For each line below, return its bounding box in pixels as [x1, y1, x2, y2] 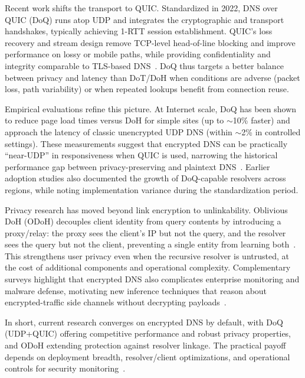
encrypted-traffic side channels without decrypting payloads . [5, 296, 227, 308]
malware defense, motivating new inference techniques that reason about [5, 284, 267, 296]
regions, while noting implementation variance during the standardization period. [5, 183, 299, 195]
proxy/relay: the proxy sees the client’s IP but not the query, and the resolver [5, 226, 286, 239]
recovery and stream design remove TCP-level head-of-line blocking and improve [5, 36, 296, 48]
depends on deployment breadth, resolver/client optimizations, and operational [5, 350, 290, 363]
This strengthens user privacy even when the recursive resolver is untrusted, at [5, 249, 289, 262]
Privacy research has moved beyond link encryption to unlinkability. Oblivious [5, 203, 288, 216]
